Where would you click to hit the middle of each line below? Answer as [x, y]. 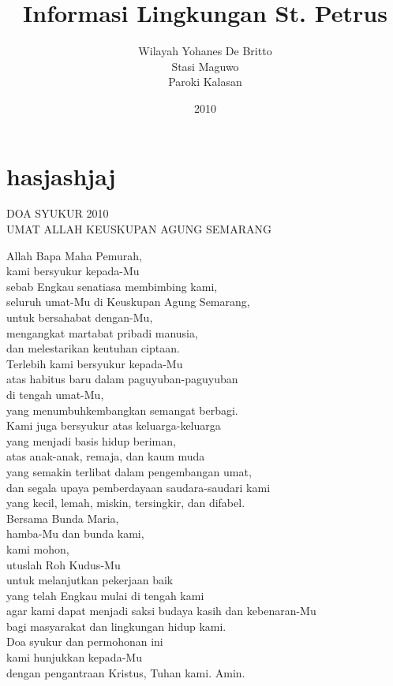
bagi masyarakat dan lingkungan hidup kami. [116, 626]
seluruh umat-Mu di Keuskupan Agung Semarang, [128, 302]
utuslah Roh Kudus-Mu [64, 564]
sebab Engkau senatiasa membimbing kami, [112, 286]
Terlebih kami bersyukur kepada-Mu [95, 363]
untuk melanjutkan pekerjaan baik [90, 580]
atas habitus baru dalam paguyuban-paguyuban [122, 379]
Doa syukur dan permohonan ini [85, 641]
